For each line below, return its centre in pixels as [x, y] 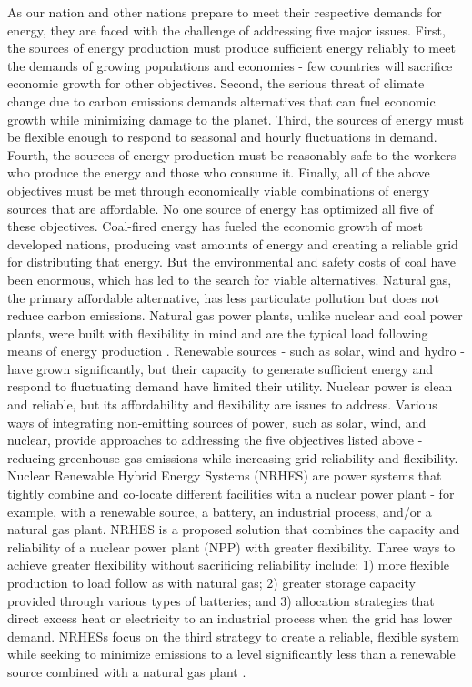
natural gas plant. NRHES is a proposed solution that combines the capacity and [234, 529]
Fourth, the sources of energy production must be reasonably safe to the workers [232, 154]
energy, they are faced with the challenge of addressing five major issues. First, [226, 30]
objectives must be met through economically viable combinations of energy [219, 190]
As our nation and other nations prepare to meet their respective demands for [225, 12]
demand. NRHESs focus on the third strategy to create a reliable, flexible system [233, 636]
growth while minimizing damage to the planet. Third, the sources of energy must [236, 119]
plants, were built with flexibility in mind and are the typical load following [218, 333]
